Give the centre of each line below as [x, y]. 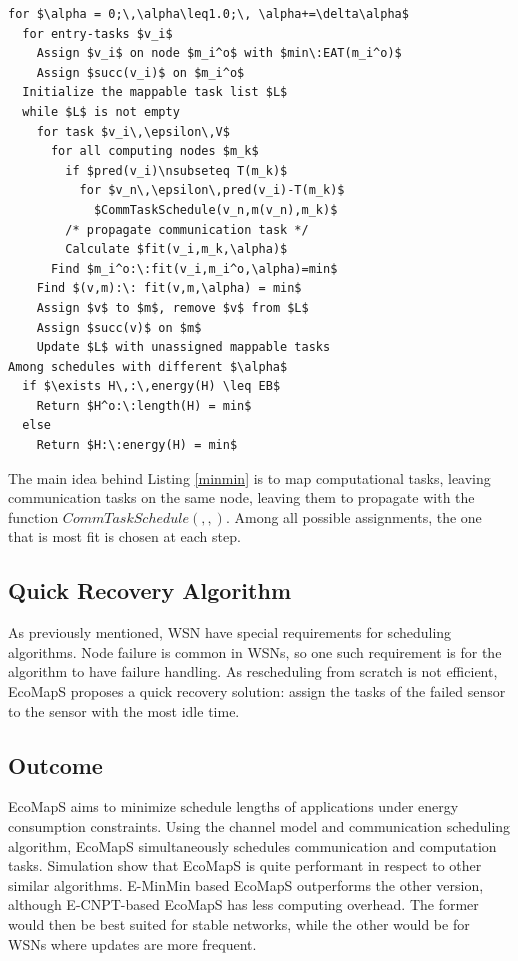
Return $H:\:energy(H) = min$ [137, 445]
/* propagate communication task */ [187, 229]
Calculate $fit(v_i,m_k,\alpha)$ [176, 249]
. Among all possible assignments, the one [353, 516]
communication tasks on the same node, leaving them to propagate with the [241, 497]
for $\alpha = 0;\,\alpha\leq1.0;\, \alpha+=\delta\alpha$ [208, 14]
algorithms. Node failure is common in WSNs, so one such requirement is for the [255, 651]
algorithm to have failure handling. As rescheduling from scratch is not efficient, [253, 671]
